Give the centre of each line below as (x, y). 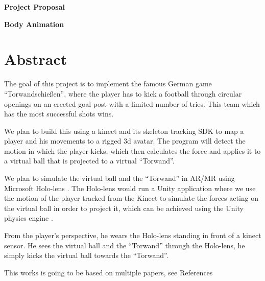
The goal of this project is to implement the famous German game (108, 84)
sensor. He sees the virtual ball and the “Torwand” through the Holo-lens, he (125, 245)
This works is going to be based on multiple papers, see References (109, 272)
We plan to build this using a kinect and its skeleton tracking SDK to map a (124, 131)
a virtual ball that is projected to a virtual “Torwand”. (89, 161)
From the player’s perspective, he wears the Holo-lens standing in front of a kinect (133, 235)
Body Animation (34, 24)
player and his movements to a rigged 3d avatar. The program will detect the (125, 141)
